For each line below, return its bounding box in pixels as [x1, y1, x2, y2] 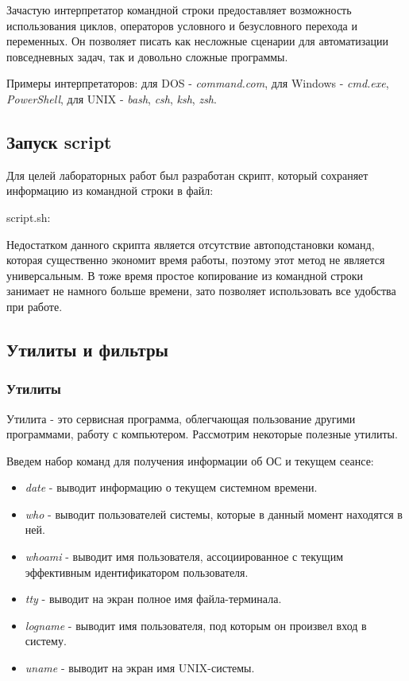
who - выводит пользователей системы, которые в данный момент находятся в [25, 505, 403, 522]
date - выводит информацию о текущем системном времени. [25, 479, 318, 496]
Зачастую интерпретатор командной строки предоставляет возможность [6, 2, 352, 18]
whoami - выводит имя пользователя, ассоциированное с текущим [25, 548, 344, 565]
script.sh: [6, 208, 51, 225]
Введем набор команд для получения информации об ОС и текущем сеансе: [6, 452, 374, 469]
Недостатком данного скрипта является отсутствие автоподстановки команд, [6, 235, 375, 252]
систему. [25, 632, 67, 649]
